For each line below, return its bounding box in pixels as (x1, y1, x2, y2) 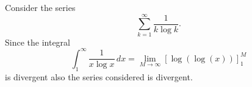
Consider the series (5, 1, 76, 13)
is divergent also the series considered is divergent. (5, 70, 193, 83)
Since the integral (5, 35, 70, 48)
